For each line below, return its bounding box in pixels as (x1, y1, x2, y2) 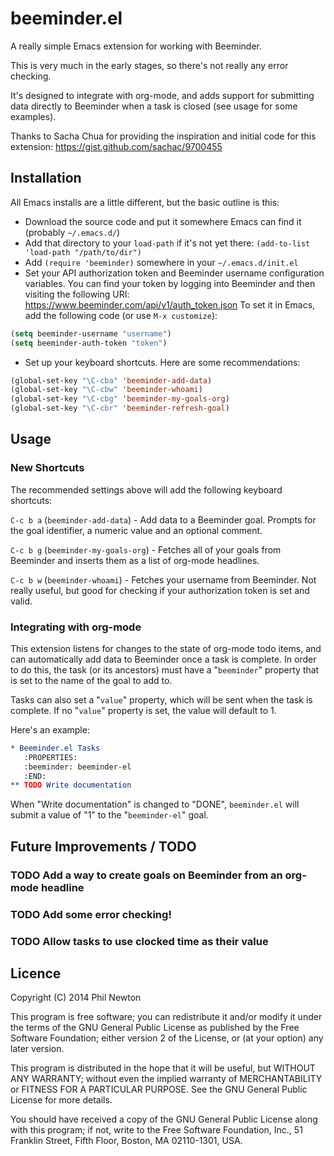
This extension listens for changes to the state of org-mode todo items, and (10, 642, 322, 654)
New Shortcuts (10, 461, 85, 475)
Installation (10, 170, 82, 187)
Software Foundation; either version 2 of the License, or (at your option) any (10, 1032, 324, 1044)
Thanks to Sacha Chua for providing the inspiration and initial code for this (10, 130, 317, 142)
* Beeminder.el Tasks (10, 743, 101, 753)
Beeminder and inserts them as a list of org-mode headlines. (10, 554, 260, 566)
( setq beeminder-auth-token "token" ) (10, 338, 168, 348)
